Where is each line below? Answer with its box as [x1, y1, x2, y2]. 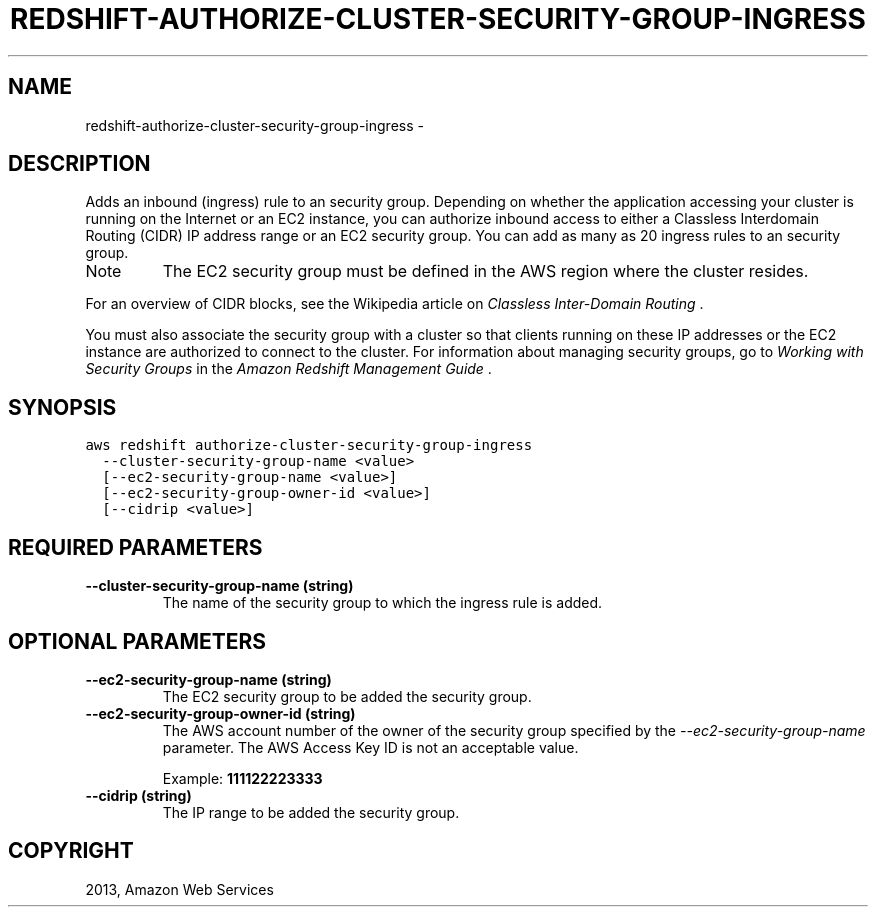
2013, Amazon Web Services [85, 880, 274, 898]
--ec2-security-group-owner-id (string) [85, 704, 356, 722]
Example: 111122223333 [162, 769, 323, 787]
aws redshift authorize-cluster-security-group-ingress [85, 437, 533, 454]
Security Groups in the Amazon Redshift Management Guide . [85, 360, 492, 378]
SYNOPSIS [8, 394, 117, 420]
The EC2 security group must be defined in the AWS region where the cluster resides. [162, 261, 809, 282]
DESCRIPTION [8, 151, 151, 177]
